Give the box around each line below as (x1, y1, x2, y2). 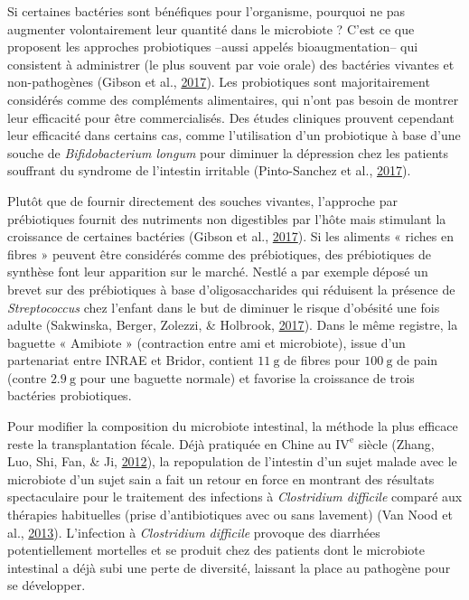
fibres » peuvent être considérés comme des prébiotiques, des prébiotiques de (7, 244, 431, 263)
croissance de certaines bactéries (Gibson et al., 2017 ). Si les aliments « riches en (7, 227, 454, 246)
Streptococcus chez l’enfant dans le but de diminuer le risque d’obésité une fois (7, 297, 440, 316)
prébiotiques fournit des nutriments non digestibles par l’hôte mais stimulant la (7, 209, 446, 228)
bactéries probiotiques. (7, 386, 132, 405)
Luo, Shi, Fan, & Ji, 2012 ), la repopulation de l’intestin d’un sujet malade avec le (7, 452, 457, 471)
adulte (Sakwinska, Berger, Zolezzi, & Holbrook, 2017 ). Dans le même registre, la (7, 315, 458, 334)
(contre (7, 368, 47, 387)
